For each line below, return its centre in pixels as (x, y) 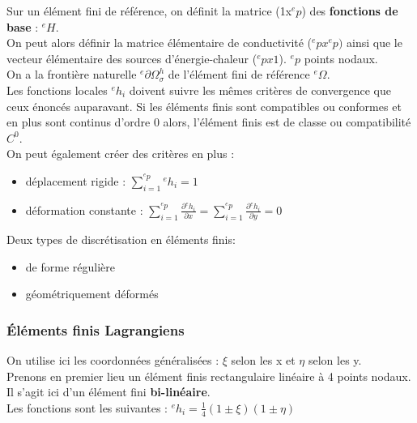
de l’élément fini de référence (239, 74)
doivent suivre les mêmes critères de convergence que (260, 90)
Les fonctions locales (57, 90)
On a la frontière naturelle (72, 74)
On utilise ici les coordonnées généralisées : (113, 360)
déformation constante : (84, 209)
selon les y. (335, 360)
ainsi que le (374, 43)
